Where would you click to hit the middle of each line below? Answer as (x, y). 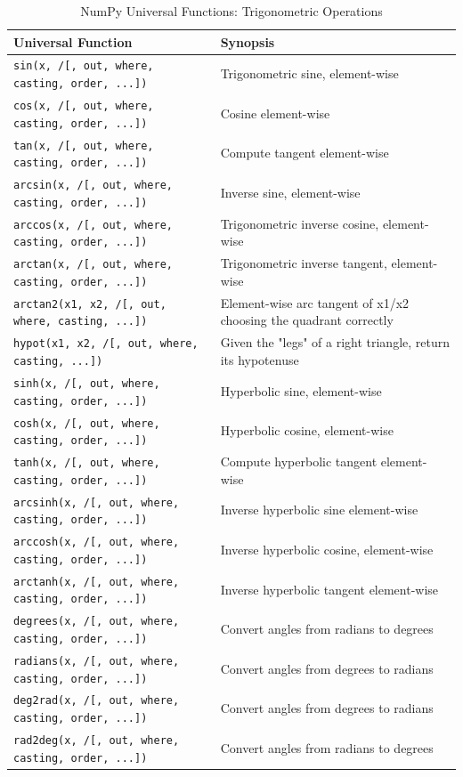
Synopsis (248, 41)
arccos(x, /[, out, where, (93, 225)
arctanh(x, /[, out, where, (97, 582)
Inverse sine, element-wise (290, 192)
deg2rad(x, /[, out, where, (97, 701)
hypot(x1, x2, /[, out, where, (106, 344)
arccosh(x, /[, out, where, (97, 542)
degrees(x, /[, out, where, (97, 622)
